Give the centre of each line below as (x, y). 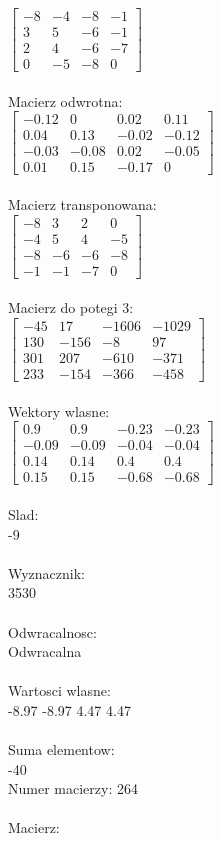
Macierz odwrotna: (65, 100)
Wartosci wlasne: (59, 690)
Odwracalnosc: (52, 631)
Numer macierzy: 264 (73, 788)
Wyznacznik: (47, 572)
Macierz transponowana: (82, 204)
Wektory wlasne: (59, 410)
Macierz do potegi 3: (71, 307)
